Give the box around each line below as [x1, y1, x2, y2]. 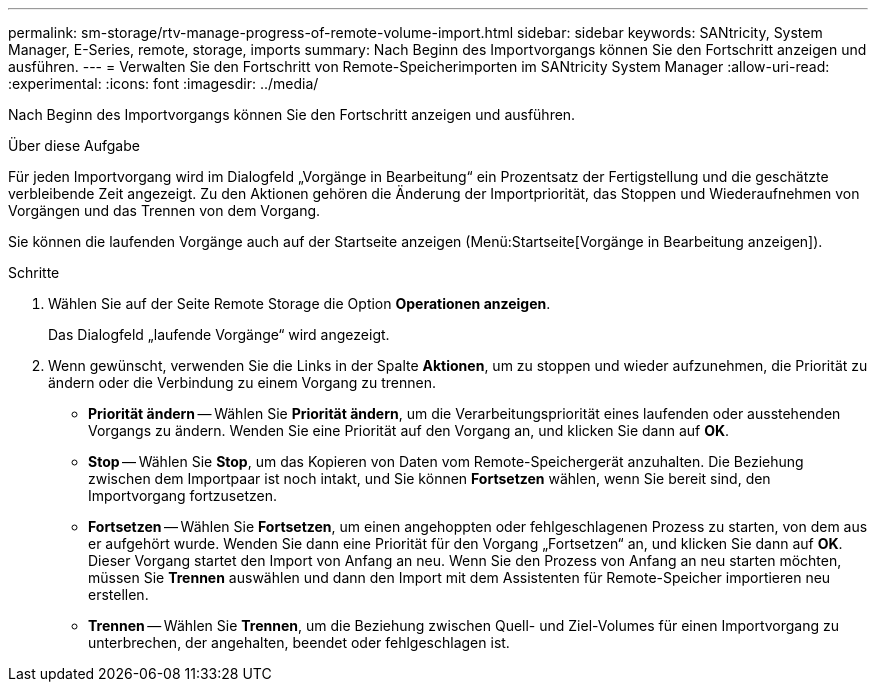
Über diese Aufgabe [8, 137, 140, 154]
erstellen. [88, 586, 149, 603]
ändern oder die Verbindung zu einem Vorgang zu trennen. [48, 374, 436, 391]
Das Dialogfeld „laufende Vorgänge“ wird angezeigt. [48, 326, 390, 343]
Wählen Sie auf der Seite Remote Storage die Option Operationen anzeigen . [48, 295, 551, 312]
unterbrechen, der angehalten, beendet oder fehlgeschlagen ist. [88, 634, 510, 651]
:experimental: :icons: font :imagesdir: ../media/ [8, 75, 319, 92]
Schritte [8, 264, 60, 281]
